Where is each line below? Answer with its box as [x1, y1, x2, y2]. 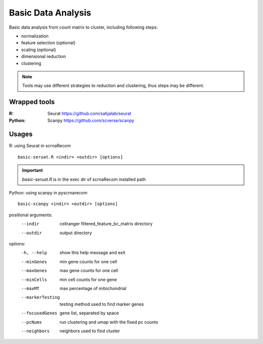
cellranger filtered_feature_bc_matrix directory [59, 221, 153, 227]
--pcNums [21, 319, 42, 325]
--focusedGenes [21, 310, 58, 316]
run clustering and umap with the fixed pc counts [59, 319, 158, 325]
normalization [21, 33, 49, 39]
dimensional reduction [21, 53, 66, 59]
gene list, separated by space [59, 310, 119, 316]
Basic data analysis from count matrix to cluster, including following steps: [9, 24, 158, 30]
